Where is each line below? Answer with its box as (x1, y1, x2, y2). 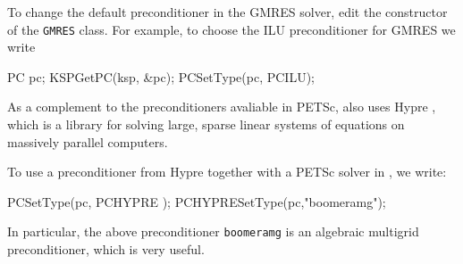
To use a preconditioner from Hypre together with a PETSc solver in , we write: (7, 162, 447, 181)
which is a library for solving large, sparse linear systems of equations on (7, 115, 405, 134)
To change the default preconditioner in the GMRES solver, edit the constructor (7, 3, 448, 21)
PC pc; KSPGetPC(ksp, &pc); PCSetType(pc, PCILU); (7, 67, 315, 86)
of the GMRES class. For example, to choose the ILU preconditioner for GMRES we (7, 20, 456, 38)
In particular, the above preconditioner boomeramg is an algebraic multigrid (7, 222, 419, 241)
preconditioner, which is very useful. (7, 240, 205, 259)
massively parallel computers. (7, 132, 168, 151)
